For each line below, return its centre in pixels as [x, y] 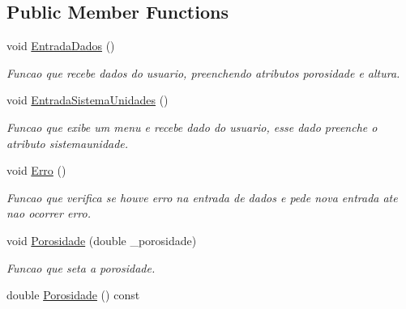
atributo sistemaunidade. [68, 143]
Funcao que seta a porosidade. [81, 267]
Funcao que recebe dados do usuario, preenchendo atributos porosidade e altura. [203, 72]
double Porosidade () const [73, 295]
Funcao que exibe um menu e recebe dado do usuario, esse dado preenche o [192, 127]
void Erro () [36, 170]
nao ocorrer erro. [49, 213]
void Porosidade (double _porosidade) [102, 240]
